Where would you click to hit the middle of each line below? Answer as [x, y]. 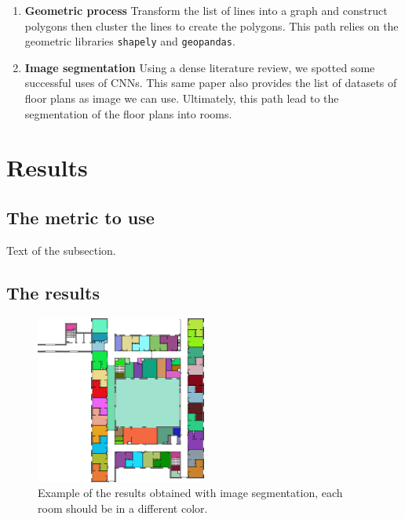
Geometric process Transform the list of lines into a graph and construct [206, 10]
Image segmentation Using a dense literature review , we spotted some [200, 67]
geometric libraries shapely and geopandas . [130, 41]
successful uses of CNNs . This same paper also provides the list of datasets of [211, 83]
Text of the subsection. [61, 250]
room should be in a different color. [123, 508]
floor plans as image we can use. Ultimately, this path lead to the [182, 98]
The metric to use [80, 217]
